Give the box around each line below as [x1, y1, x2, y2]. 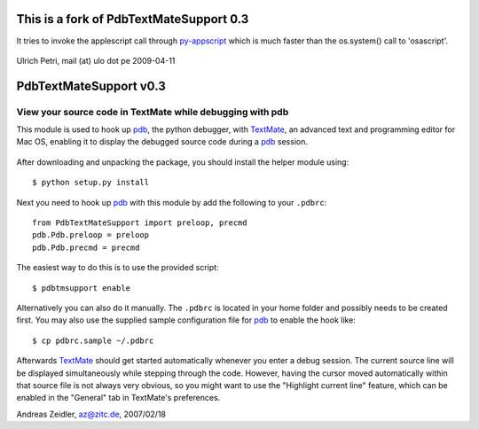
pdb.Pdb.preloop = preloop [32, 230, 150, 240]
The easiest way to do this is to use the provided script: [16, 262, 219, 273]
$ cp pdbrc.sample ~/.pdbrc [32, 335, 154, 346]
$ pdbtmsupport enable [32, 283, 131, 292]
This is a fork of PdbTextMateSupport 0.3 [16, 12, 249, 27]
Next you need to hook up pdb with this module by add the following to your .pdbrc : [16, 197, 327, 207]
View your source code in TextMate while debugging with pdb [16, 105, 289, 118]
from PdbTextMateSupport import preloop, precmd [32, 218, 247, 228]
